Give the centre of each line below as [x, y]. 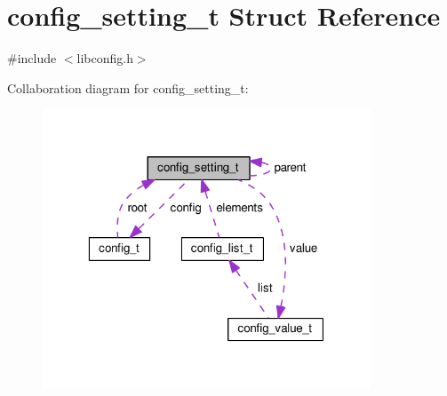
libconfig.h [105, 58]
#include [32, 58]
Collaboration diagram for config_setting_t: [128, 87]
